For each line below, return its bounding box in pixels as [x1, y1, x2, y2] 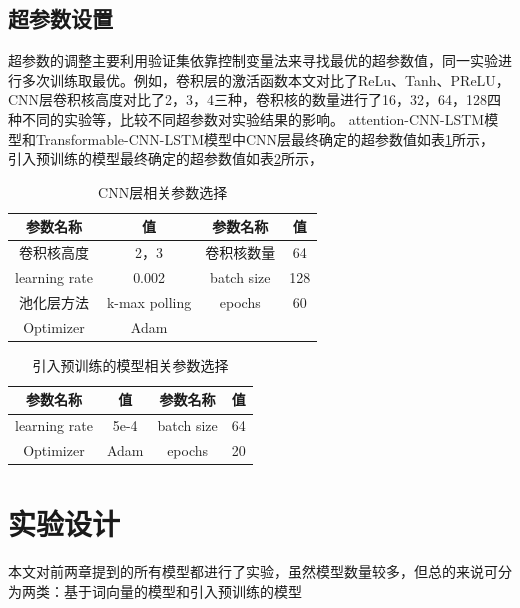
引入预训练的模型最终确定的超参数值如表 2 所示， [8, 148, 323, 169]
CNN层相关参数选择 [98, 181, 228, 202]
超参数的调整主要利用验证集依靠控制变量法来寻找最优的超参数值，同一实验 [8, 50, 498, 71]
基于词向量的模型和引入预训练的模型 [63, 580, 302, 601]
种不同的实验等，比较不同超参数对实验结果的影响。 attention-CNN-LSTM [8, 108, 485, 129]
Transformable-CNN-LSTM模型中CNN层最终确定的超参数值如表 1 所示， [35, 128, 495, 149]
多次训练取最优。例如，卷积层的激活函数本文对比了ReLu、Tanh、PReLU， [21, 69, 510, 90]
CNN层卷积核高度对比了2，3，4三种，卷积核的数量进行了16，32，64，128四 [8, 89, 502, 110]
